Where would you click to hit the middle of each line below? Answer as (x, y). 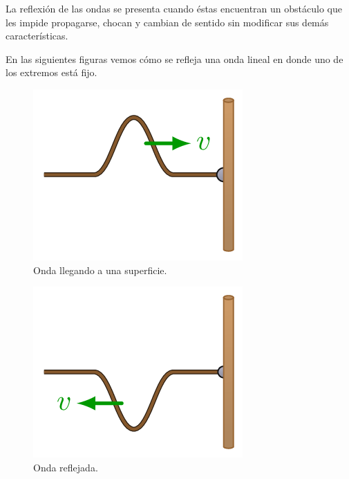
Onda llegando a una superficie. (100, 270)
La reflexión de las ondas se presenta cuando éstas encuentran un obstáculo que (174, 8)
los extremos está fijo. (51, 72)
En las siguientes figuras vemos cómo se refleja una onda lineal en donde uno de (174, 58)
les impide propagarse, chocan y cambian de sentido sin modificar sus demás (167, 22)
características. (37, 36)
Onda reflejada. (66, 467)
